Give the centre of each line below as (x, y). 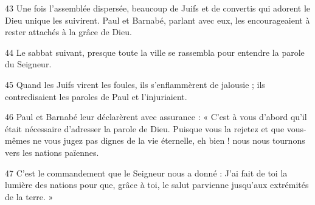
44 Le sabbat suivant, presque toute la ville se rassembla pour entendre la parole (155, 52)
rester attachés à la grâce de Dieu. (68, 32)
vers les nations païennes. (52, 152)
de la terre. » (29, 196)
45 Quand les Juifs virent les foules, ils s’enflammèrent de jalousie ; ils (135, 84)
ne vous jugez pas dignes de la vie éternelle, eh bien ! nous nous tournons (169, 140)
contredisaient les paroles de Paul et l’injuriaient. (96, 96)
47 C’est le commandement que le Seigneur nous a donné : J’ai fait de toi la (146, 173)
